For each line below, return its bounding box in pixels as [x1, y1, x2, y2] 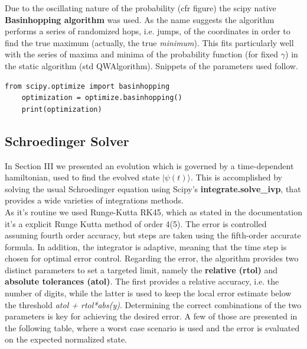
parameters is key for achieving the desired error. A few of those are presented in [5, 310, 298, 322]
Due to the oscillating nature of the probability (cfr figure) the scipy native [5, 2, 276, 14]
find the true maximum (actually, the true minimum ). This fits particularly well [5, 36, 294, 49]
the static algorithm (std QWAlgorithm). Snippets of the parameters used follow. [5, 59, 298, 72]
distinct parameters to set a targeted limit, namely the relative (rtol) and [5, 263, 278, 276]
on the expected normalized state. [5, 333, 127, 345]
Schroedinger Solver [5, 131, 129, 150]
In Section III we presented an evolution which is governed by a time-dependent [5, 159, 294, 172]
